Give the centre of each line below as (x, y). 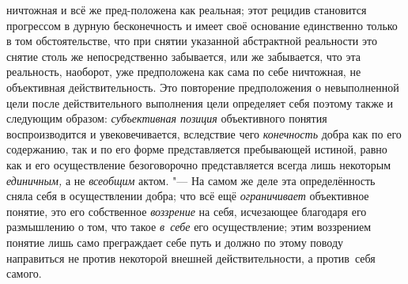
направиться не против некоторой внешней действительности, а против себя (191, 257)
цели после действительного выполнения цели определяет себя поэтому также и (200, 102)
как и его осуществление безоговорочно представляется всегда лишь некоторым (199, 164)
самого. (24, 273)
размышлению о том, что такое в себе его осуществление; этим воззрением (189, 227)
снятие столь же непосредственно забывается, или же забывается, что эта (184, 56)
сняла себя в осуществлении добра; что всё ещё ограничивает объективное (188, 196)
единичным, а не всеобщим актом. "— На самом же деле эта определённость (191, 180)
